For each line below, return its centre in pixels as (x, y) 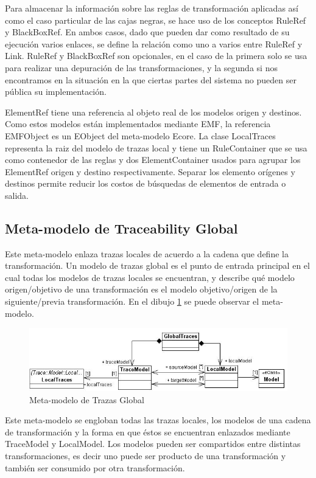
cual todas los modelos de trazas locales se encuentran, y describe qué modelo (150, 277)
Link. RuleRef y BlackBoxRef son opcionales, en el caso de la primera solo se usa (156, 56)
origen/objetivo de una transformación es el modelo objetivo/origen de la (141, 289)
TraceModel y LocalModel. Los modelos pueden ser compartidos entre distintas (153, 444)
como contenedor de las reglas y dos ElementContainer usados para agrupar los (153, 160)
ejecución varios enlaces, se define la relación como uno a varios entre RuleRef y (154, 43)
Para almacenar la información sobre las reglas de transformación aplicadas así (152, 8)
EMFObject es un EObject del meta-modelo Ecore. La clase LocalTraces (140, 135)
